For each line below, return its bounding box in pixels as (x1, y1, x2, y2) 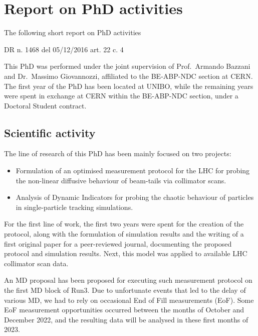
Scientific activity (4, 125, 96, 140)
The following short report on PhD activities (4, 27, 141, 38)
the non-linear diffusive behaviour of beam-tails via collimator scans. (16, 175, 226, 185)
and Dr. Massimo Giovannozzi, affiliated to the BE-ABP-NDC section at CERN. (4, 70, 253, 81)
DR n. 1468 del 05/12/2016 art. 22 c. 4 (4, 44, 124, 54)
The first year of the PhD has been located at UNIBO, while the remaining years (4, 80, 253, 91)
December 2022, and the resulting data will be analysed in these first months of (4, 314, 248, 324)
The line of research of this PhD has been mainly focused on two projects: (4, 148, 231, 159)
